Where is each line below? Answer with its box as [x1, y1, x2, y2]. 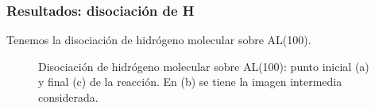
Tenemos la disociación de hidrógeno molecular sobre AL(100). [6, 32, 311, 48]
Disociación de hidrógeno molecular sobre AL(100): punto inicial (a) [38, 58, 369, 74]
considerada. [38, 89, 99, 105]
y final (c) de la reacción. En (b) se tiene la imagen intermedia [38, 73, 342, 90]
